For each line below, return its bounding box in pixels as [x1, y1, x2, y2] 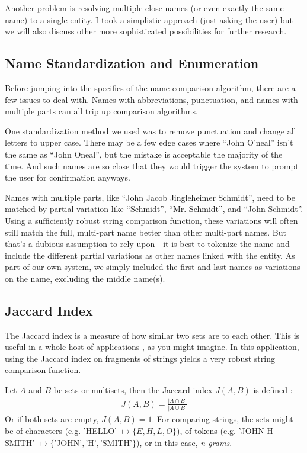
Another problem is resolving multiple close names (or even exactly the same [5, 2, 284, 14]
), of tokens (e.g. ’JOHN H [176, 424, 273, 436]
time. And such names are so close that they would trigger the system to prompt [5, 159, 299, 172]
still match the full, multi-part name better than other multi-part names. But [5, 226, 286, 238]
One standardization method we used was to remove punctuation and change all [5, 124, 296, 137]
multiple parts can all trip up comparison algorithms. [5, 105, 198, 117]
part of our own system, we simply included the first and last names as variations [5, 261, 300, 273]
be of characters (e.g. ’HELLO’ [5, 424, 117, 436]
